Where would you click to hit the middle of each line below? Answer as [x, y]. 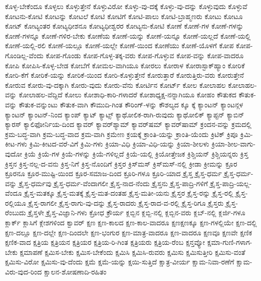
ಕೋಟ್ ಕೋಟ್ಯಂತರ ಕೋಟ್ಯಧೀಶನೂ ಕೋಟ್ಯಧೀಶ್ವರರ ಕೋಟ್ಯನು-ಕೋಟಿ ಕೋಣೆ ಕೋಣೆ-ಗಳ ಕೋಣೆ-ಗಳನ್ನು [124, 26]
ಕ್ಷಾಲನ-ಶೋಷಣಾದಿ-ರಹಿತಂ [75, 272]
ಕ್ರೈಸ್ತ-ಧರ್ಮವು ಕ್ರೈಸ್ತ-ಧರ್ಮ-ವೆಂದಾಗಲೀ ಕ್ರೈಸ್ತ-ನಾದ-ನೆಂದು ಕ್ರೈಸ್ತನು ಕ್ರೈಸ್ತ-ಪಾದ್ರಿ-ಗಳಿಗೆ [113, 183]
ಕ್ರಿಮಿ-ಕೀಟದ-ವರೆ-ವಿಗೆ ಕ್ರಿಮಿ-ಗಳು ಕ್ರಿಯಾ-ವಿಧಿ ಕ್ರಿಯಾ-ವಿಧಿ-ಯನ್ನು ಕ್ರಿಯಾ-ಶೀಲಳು [119, 144]
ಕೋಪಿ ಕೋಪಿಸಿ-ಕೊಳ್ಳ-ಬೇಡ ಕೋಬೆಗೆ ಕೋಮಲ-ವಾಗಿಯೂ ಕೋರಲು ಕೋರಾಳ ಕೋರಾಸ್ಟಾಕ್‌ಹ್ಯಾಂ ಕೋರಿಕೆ [125, 65]
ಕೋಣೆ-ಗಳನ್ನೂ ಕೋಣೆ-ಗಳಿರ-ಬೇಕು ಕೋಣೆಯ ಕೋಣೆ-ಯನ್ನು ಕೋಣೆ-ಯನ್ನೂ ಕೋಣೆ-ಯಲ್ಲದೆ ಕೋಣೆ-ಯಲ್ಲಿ [128, 35]
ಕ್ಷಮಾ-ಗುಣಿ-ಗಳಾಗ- [230, 242]
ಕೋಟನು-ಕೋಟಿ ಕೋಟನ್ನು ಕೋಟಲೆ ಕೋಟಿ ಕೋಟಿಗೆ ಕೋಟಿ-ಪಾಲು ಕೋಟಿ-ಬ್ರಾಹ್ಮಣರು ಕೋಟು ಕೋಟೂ [124, 16]
